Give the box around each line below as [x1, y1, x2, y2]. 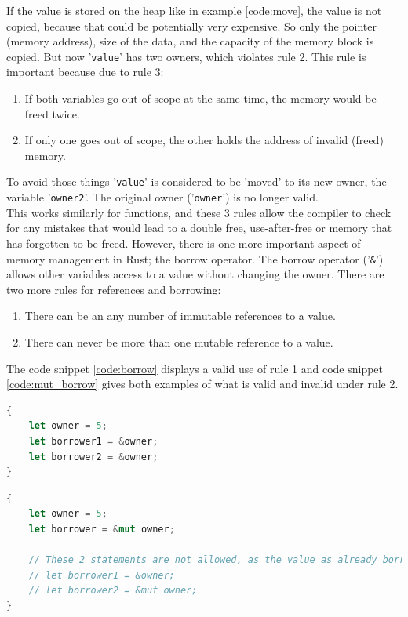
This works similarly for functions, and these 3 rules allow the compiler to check [6, 204, 392, 220]
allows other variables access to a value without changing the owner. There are [6, 266, 384, 282]
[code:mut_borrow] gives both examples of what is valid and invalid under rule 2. [6, 376, 399, 392]
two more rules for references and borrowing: [6, 281, 221, 297]
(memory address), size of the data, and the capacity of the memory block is [6, 33, 374, 49]
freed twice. [24, 105, 80, 122]
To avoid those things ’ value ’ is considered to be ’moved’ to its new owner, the [6, 173, 387, 190]
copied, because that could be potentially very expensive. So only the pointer [6, 17, 377, 34]
